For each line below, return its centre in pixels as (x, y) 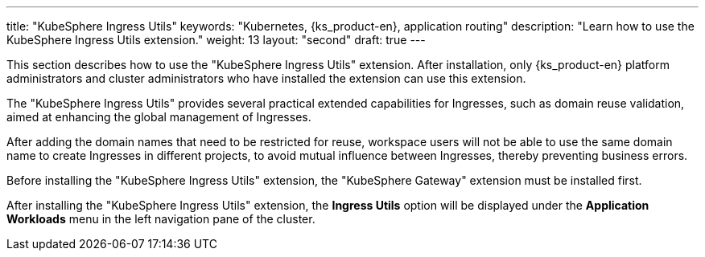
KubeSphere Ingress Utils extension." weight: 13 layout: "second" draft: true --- (216, 40)
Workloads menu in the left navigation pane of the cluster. (161, 219)
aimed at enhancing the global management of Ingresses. (159, 117)
